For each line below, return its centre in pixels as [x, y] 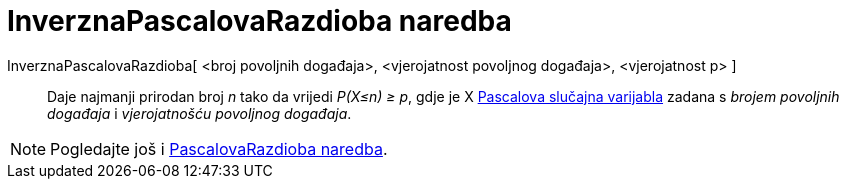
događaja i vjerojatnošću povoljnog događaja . [199, 113]
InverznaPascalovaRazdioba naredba [259, 21]
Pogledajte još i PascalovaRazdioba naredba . [219, 148]
